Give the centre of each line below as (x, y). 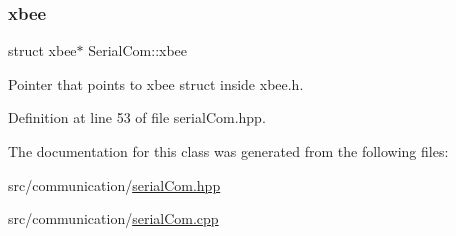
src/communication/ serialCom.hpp (114, 184)
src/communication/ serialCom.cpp (113, 218)
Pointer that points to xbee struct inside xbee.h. (156, 83)
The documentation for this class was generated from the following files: (228, 151)
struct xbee (42, 50)
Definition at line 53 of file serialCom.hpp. (137, 117)
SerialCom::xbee (138, 50)
